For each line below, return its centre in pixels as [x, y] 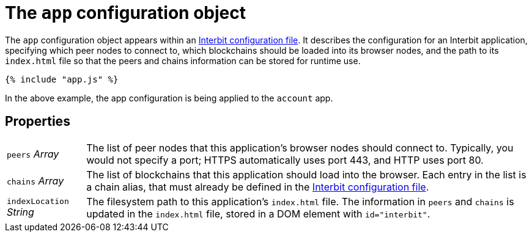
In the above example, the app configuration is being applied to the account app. [169, 98]
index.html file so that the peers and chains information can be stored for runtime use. [183, 60]
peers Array [33, 154]
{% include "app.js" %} [62, 79]
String [20, 212]
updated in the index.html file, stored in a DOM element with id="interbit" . [258, 213]
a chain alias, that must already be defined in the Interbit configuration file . [258, 187]
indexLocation [38, 202]
